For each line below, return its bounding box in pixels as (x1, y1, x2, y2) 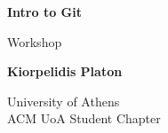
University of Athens (7, 91, 120, 110)
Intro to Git (7, 3, 82, 20)
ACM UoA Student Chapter (7, 109, 161, 128)
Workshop (7, 32, 62, 51)
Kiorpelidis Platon (7, 62, 123, 81)
